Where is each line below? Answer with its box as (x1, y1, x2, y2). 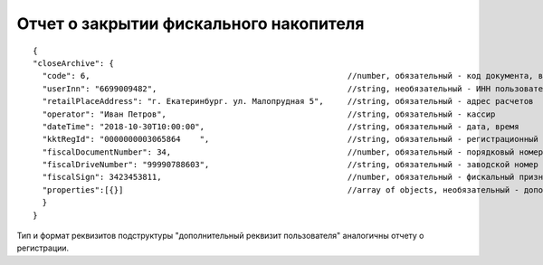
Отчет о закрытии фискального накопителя (16, 14, 365, 33)
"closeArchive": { (33, 58, 115, 68)
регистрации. (16, 242, 70, 253)
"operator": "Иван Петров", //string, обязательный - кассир (42, 109, 496, 119)
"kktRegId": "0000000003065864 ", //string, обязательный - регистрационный (42, 134, 538, 145)
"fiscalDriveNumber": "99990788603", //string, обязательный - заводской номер (42, 159, 538, 170)
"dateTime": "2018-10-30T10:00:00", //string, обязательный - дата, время (42, 121, 519, 131)
